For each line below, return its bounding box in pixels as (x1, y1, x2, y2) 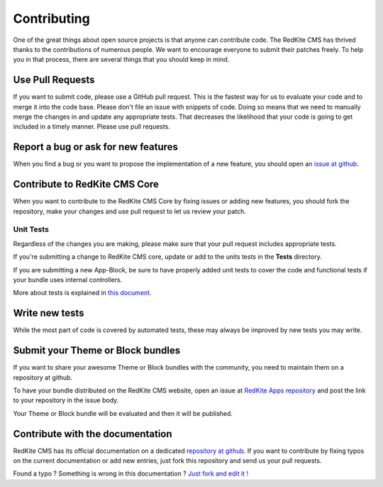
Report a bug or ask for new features (13, 141, 179, 153)
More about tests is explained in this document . (13, 289, 152, 297)
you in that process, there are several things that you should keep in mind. (13, 55, 230, 64)
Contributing (13, 11, 90, 26)
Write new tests (13, 307, 84, 319)
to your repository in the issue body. (13, 396, 119, 405)
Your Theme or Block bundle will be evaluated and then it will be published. (13, 409, 233, 417)
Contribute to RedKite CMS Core (13, 178, 160, 191)
